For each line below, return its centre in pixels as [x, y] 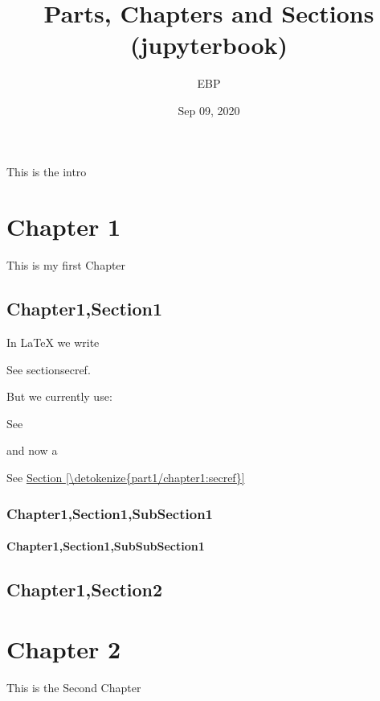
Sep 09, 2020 [209, 110]
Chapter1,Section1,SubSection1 [110, 513]
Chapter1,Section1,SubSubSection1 [106, 546]
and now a [32, 450]
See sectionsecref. [49, 369]
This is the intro [47, 171]
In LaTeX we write [53, 342]
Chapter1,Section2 [85, 589]
